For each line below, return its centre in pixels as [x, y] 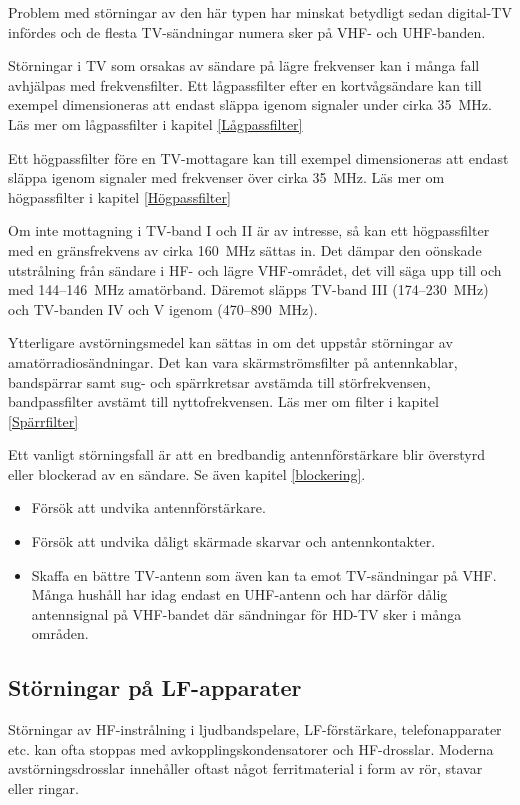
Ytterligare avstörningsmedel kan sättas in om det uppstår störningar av [230, 342]
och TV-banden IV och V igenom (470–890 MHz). [163, 308]
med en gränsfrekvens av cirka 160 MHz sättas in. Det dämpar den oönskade [245, 249]
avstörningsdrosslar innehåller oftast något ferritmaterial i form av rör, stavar [245, 768]
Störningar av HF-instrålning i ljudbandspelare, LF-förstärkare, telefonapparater [255, 729]
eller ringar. [43, 788]
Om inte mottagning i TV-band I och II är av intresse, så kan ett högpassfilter [249, 230]
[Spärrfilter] [43, 420]
